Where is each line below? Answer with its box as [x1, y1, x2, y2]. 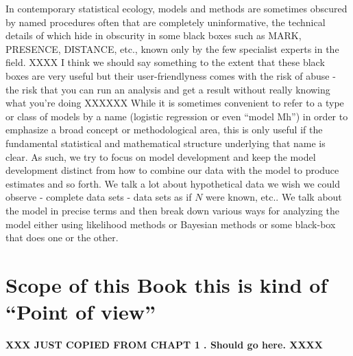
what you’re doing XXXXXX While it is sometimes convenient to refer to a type [5, 96, 344, 110]
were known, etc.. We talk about [206, 190, 342, 204]
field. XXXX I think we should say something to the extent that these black [5, 55, 325, 69]
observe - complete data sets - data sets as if [5, 190, 192, 204]
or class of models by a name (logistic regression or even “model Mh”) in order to [5, 109, 348, 123]
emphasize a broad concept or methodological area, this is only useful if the [5, 122, 323, 137]
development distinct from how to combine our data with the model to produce [5, 163, 339, 177]
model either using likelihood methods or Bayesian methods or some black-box [5, 216, 336, 231]
